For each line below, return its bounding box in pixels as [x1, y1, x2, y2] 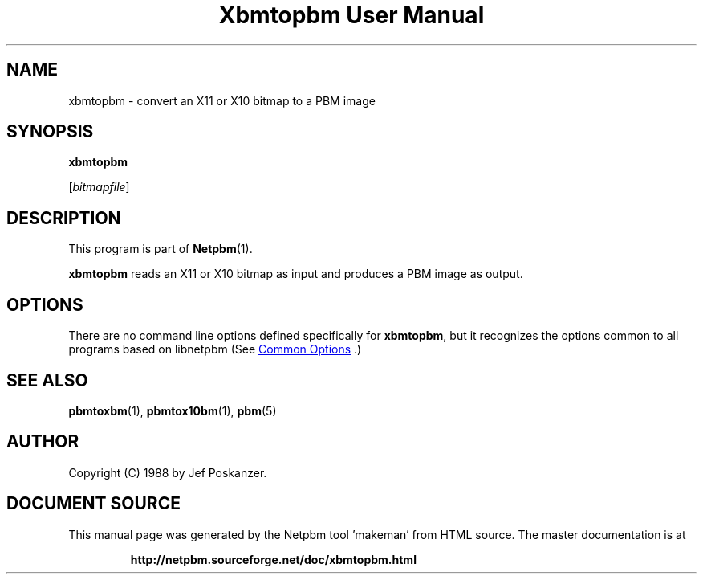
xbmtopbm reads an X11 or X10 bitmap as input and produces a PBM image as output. [68, 267, 523, 281]
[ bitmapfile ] [68, 180, 130, 194]
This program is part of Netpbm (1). [68, 242, 253, 256]
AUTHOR [6, 431, 79, 452]
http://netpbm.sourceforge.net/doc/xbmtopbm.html [130, 552, 417, 566]
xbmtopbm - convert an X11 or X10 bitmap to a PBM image [68, 93, 376, 108]
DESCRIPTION [6, 207, 121, 228]
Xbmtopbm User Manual [218, 2, 485, 29]
